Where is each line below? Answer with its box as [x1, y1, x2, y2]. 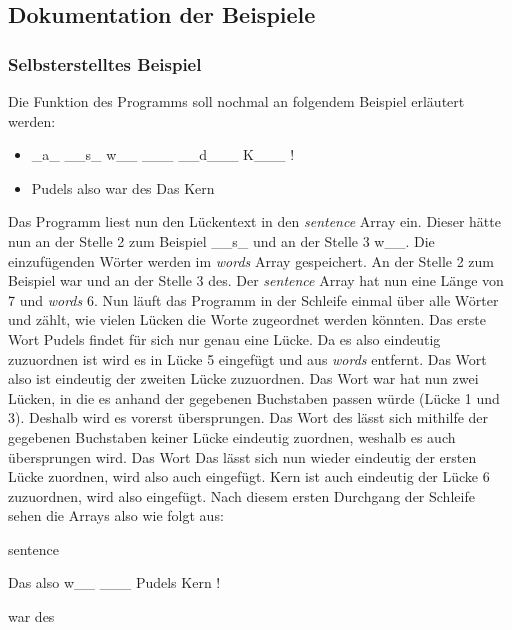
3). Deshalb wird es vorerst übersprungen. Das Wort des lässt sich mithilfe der [8, 407, 489, 428]
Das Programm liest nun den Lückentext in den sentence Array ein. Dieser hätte [8, 211, 501, 232]
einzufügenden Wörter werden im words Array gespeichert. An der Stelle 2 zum [8, 250, 494, 271]
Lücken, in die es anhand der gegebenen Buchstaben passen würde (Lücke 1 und [8, 387, 500, 408]
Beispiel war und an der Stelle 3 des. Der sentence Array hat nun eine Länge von [8, 270, 504, 291]
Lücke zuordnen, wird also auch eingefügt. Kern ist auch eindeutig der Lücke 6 [8, 466, 490, 487]
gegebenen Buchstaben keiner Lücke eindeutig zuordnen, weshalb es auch [8, 426, 456, 447]
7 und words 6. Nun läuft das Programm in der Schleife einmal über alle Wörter [8, 289, 499, 310]
